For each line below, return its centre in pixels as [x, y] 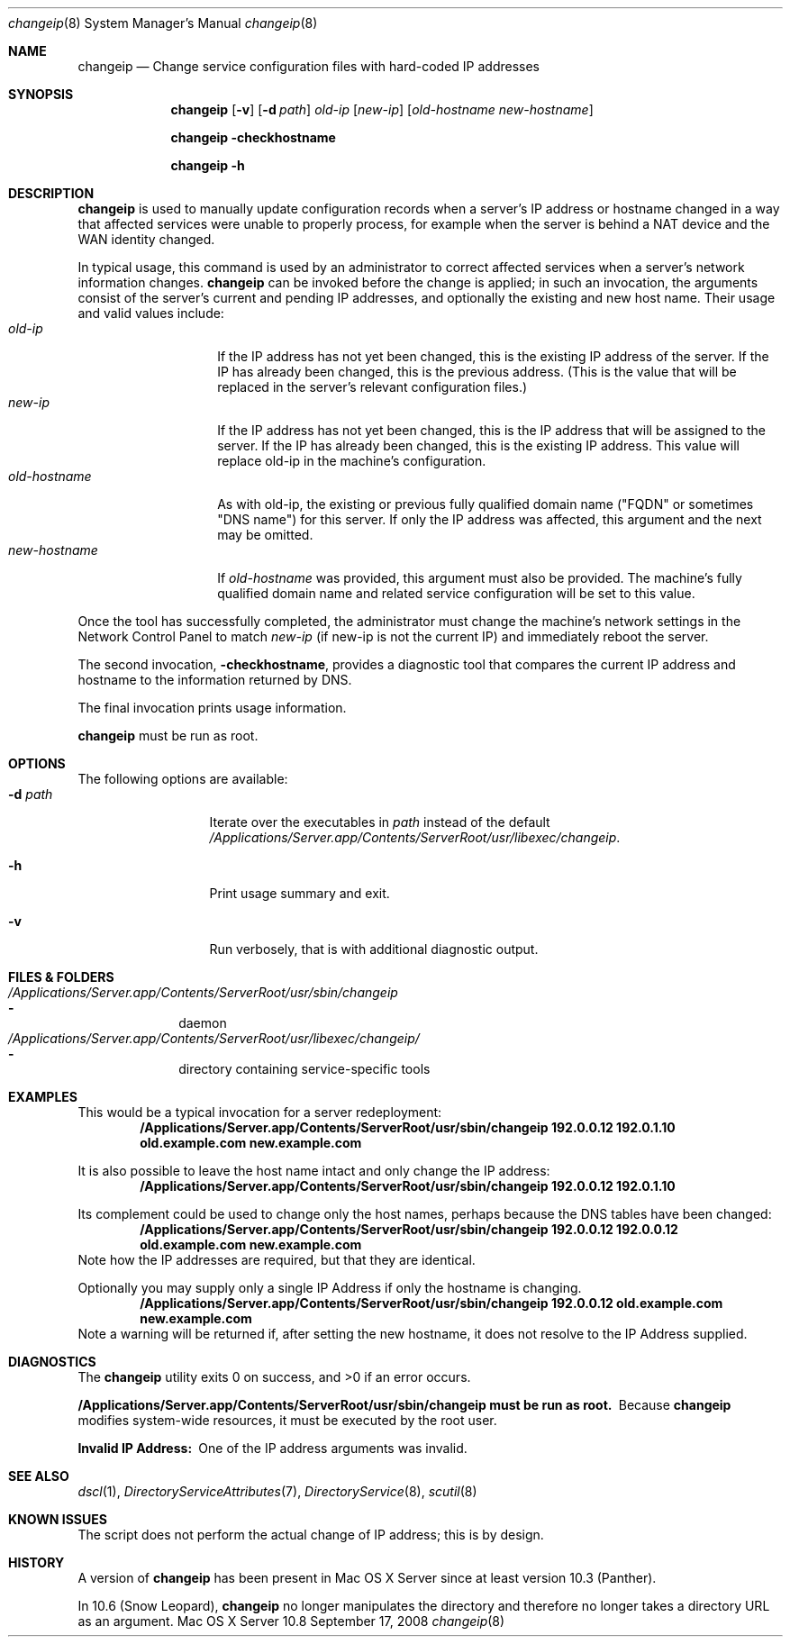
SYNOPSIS [41, 94]
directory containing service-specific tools [304, 1069]
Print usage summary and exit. [300, 893]
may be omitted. [265, 535]
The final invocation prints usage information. [212, 708]
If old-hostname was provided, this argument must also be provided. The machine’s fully [480, 578]
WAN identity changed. [146, 239]
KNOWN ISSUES [58, 1519]
